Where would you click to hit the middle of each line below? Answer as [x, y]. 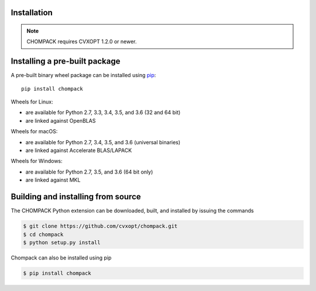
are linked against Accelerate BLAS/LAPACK [79, 150]
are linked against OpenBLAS [61, 120]
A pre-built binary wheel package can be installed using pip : [83, 75]
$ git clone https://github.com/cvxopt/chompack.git [100, 226]
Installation [32, 13]
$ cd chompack [43, 234]
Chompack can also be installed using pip [61, 258]
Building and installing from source [76, 197]
